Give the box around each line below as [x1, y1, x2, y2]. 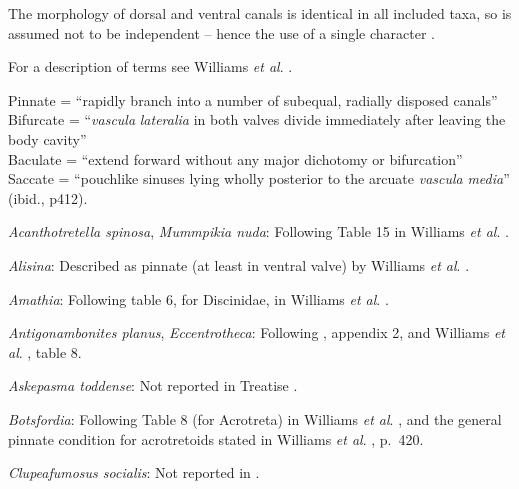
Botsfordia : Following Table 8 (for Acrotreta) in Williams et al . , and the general [8, 408, 502, 429]
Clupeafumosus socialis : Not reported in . [8, 462, 260, 483]
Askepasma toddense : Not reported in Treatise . [8, 375, 298, 396]
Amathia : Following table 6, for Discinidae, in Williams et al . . [8, 288, 389, 309]
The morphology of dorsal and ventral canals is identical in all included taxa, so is [8, 3, 512, 23]
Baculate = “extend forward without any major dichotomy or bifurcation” [8, 148, 463, 169]
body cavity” [8, 128, 87, 149]
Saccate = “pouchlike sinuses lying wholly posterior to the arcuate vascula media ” [8, 168, 510, 189]
